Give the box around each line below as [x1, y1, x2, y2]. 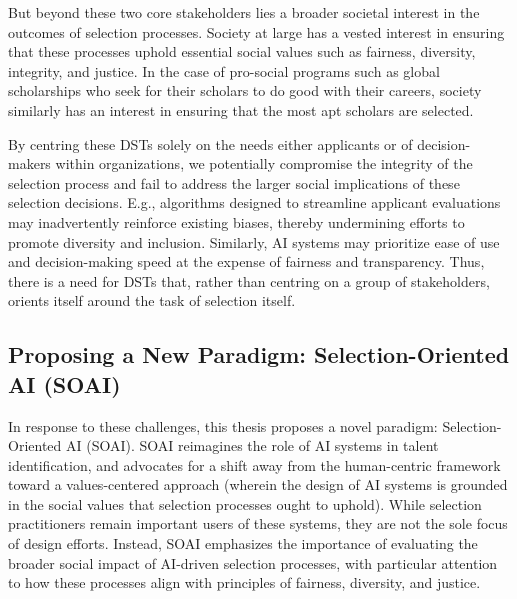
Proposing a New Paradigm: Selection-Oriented [8, 339, 510, 370]
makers [8, 153, 51, 174]
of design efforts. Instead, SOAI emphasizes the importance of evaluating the [8, 533, 478, 554]
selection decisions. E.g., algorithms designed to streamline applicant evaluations [8, 192, 501, 213]
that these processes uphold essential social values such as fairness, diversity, [8, 41, 476, 62]
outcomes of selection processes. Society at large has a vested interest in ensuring [8, 21, 505, 42]
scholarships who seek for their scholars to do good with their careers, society [8, 80, 482, 101]
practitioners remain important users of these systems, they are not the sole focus [8, 513, 508, 534]
